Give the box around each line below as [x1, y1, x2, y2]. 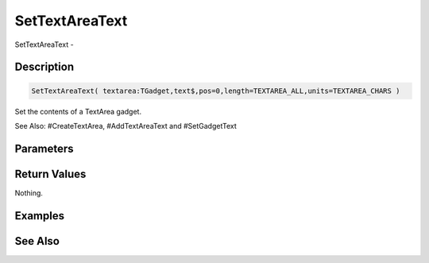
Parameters [14, 141, 74, 155]
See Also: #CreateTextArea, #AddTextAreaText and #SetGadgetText [14, 121, 238, 130]
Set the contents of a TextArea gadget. [14, 106, 142, 116]
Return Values [14, 167, 87, 180]
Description [14, 60, 75, 74]
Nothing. [14, 188, 44, 198]
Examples [14, 209, 65, 222]
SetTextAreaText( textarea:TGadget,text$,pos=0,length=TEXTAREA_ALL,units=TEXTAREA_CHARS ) [31, 86, 400, 95]
